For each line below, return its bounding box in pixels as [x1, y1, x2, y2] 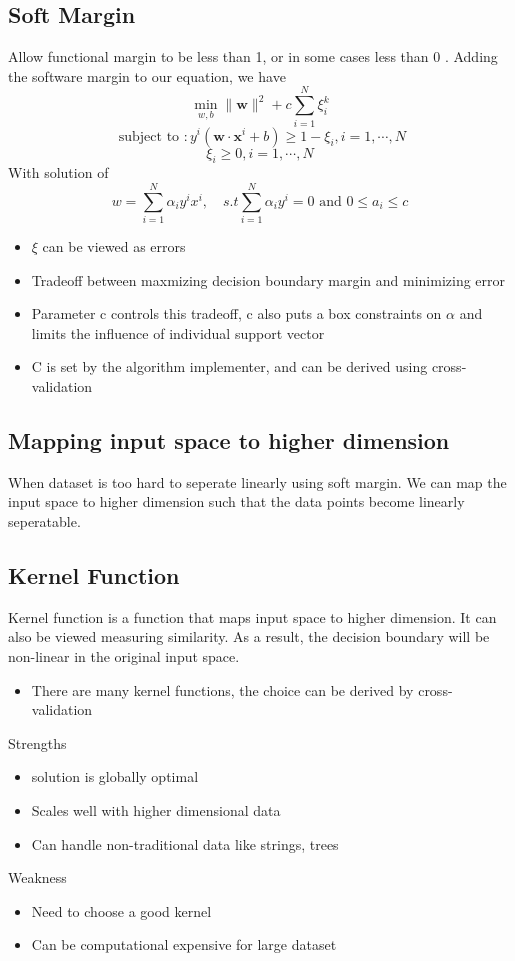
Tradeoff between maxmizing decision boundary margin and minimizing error [31, 269, 506, 290]
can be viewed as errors [42, 236, 186, 257]
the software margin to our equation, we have [8, 65, 286, 86]
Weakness [8, 867, 67, 888]
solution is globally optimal [31, 766, 199, 787]
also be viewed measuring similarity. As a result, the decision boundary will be [8, 626, 490, 647]
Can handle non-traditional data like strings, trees [31, 833, 339, 854]
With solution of [8, 162, 109, 183]
